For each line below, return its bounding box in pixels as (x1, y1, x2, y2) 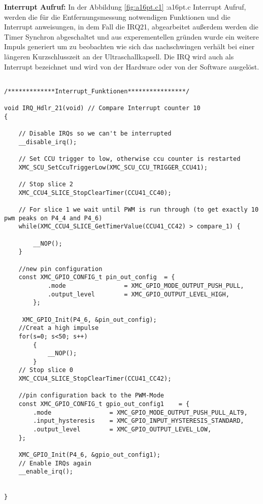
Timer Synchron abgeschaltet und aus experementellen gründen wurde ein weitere (4, 31, 259, 42)
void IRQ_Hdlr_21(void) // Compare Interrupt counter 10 (4, 105, 201, 112)
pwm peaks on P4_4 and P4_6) (4, 214, 103, 222)
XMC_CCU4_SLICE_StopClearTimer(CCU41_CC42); (18, 375, 172, 383)
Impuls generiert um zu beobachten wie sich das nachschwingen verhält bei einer (4, 41, 255, 52)
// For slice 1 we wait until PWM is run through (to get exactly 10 (18, 206, 259, 213)
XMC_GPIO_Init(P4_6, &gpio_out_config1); (18, 451, 160, 459)
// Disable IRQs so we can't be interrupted (18, 130, 172, 138)
